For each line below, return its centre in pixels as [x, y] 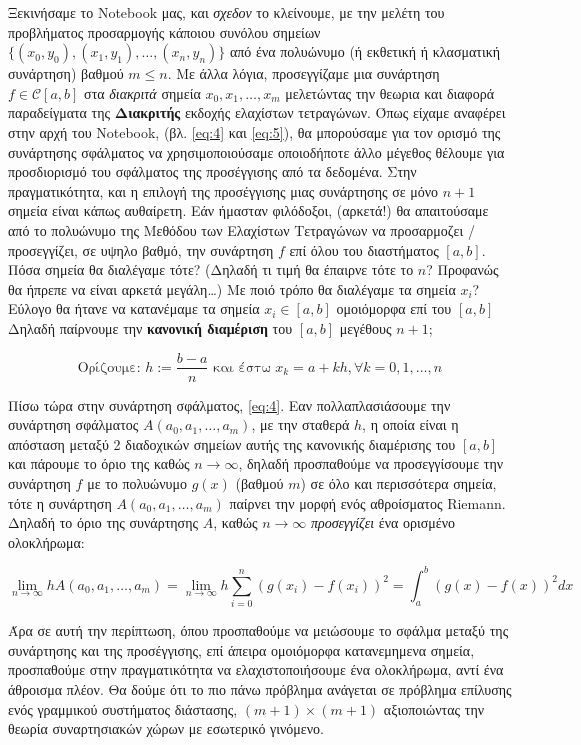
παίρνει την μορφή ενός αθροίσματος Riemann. [367, 502]
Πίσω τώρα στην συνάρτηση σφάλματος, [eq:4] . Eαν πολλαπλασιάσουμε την [229, 404]
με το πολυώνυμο [137, 482]
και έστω [242, 367]
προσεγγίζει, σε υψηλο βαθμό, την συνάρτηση [141, 249]
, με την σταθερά [300, 424]
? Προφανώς [462, 269]
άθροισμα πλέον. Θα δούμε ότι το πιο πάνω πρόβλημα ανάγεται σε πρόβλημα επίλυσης [260, 688]
